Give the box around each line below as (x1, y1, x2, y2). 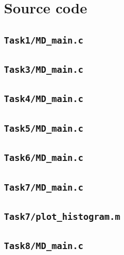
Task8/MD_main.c (4, 241, 84, 252)
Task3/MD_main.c (4, 64, 84, 75)
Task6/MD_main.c (4, 153, 84, 163)
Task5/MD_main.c (4, 123, 84, 134)
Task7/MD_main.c (4, 182, 84, 193)
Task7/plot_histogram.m (4, 211, 121, 222)
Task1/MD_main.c (4, 35, 84, 46)
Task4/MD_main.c (4, 94, 84, 104)
